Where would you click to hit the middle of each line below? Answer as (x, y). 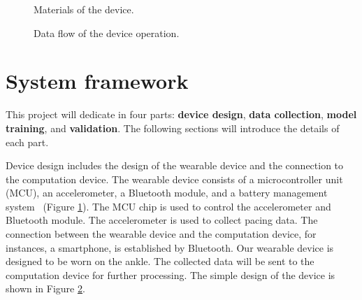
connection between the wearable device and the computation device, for (161, 234)
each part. (27, 142)
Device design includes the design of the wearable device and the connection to (175, 165)
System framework (97, 81)
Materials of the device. (84, 9)
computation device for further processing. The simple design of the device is (171, 274)
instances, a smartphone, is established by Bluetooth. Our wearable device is (170, 247)
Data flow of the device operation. (107, 33)
